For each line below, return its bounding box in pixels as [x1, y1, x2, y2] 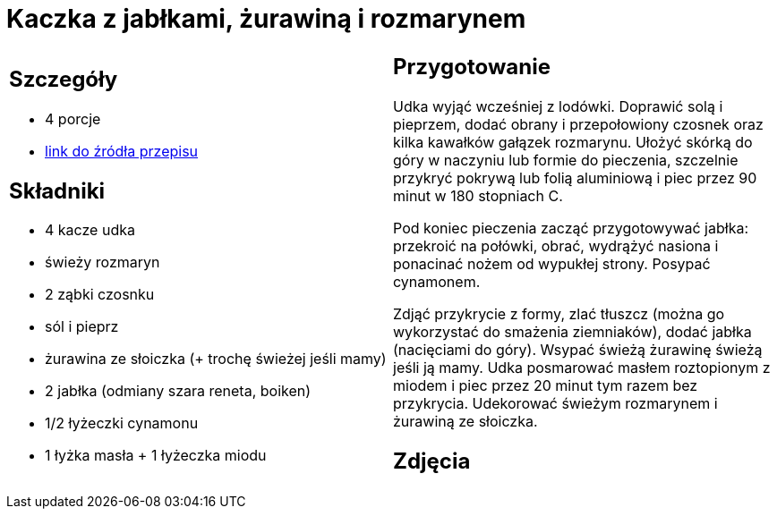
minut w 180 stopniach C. [393, 186, 563, 205]
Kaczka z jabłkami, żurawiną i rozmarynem [6, 4, 526, 34]
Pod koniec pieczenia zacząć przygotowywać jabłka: [393, 218, 749, 237]
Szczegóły [9, 65, 118, 92]
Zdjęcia [393, 447, 471, 474]
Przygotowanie [393, 53, 551, 80]
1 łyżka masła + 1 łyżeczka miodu [45, 446, 267, 465]
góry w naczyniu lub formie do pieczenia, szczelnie [393, 150, 739, 169]
